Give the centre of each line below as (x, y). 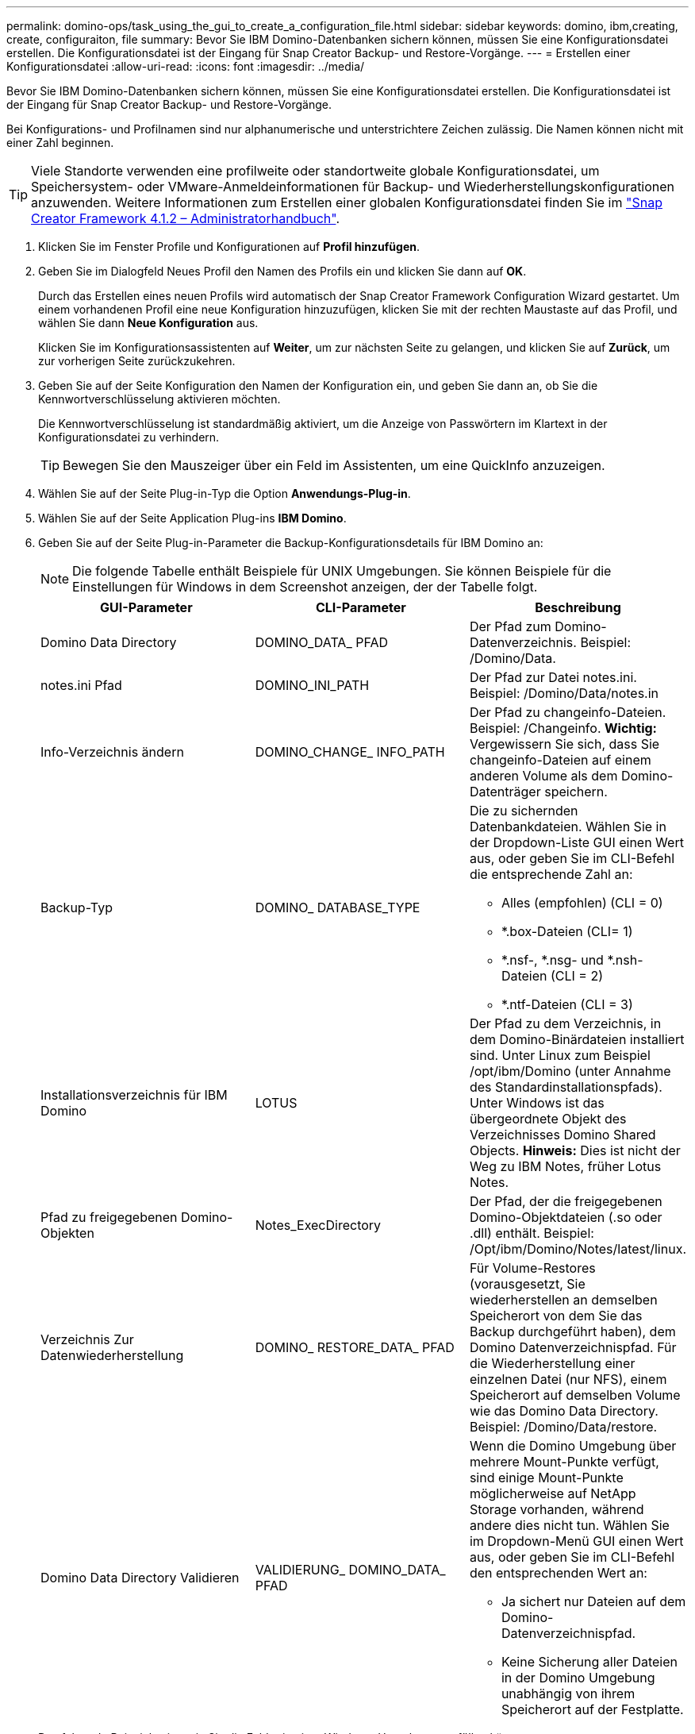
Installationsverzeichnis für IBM (134, 1095)
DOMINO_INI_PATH (312, 685)
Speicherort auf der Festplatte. (592, 1709)
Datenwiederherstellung (112, 1355)
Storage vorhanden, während (557, 1509)
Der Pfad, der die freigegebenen (566, 1201)
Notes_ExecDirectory (318, 1225)
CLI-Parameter (361, 607)
